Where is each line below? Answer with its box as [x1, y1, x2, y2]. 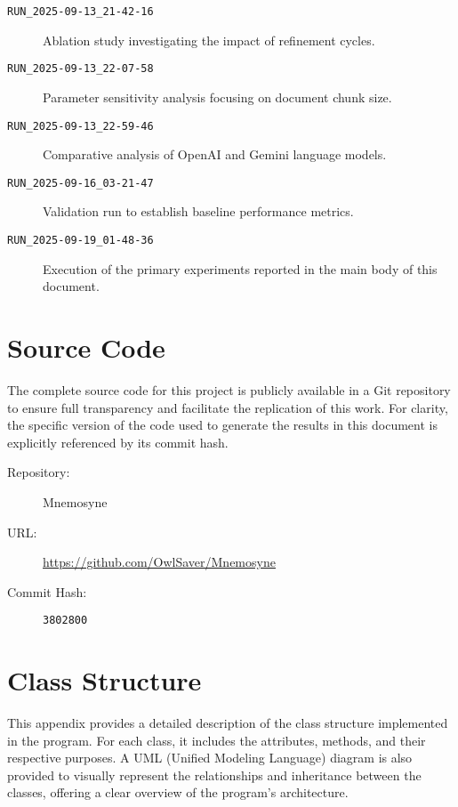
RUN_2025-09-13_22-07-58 [7, 62, 154, 76]
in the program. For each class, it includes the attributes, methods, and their [7, 730, 426, 749]
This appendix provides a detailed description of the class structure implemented [7, 714, 448, 732]
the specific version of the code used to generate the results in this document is [7, 416, 438, 434]
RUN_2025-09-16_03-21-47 [7, 176, 154, 190]
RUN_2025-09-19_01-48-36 [7, 234, 154, 246]
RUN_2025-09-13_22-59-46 [7, 119, 154, 133]
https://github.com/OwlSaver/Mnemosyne [43, 553, 276, 571]
